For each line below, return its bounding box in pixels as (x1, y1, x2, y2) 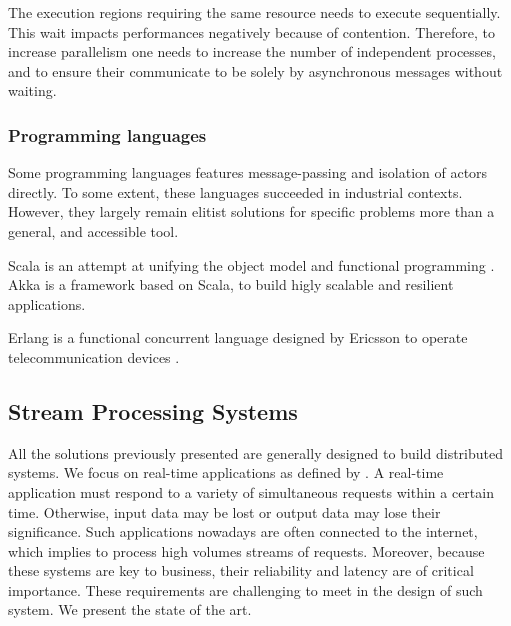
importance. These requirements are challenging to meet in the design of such (8, 579, 483, 600)
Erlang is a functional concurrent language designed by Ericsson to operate (8, 327, 468, 348)
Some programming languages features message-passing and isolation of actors (8, 162, 488, 183)
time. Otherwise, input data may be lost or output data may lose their (8, 501, 441, 522)
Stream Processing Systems (8, 395, 298, 426)
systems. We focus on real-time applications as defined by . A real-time (8, 462, 444, 483)
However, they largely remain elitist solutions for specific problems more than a (8, 201, 495, 222)
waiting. (8, 80, 57, 101)
